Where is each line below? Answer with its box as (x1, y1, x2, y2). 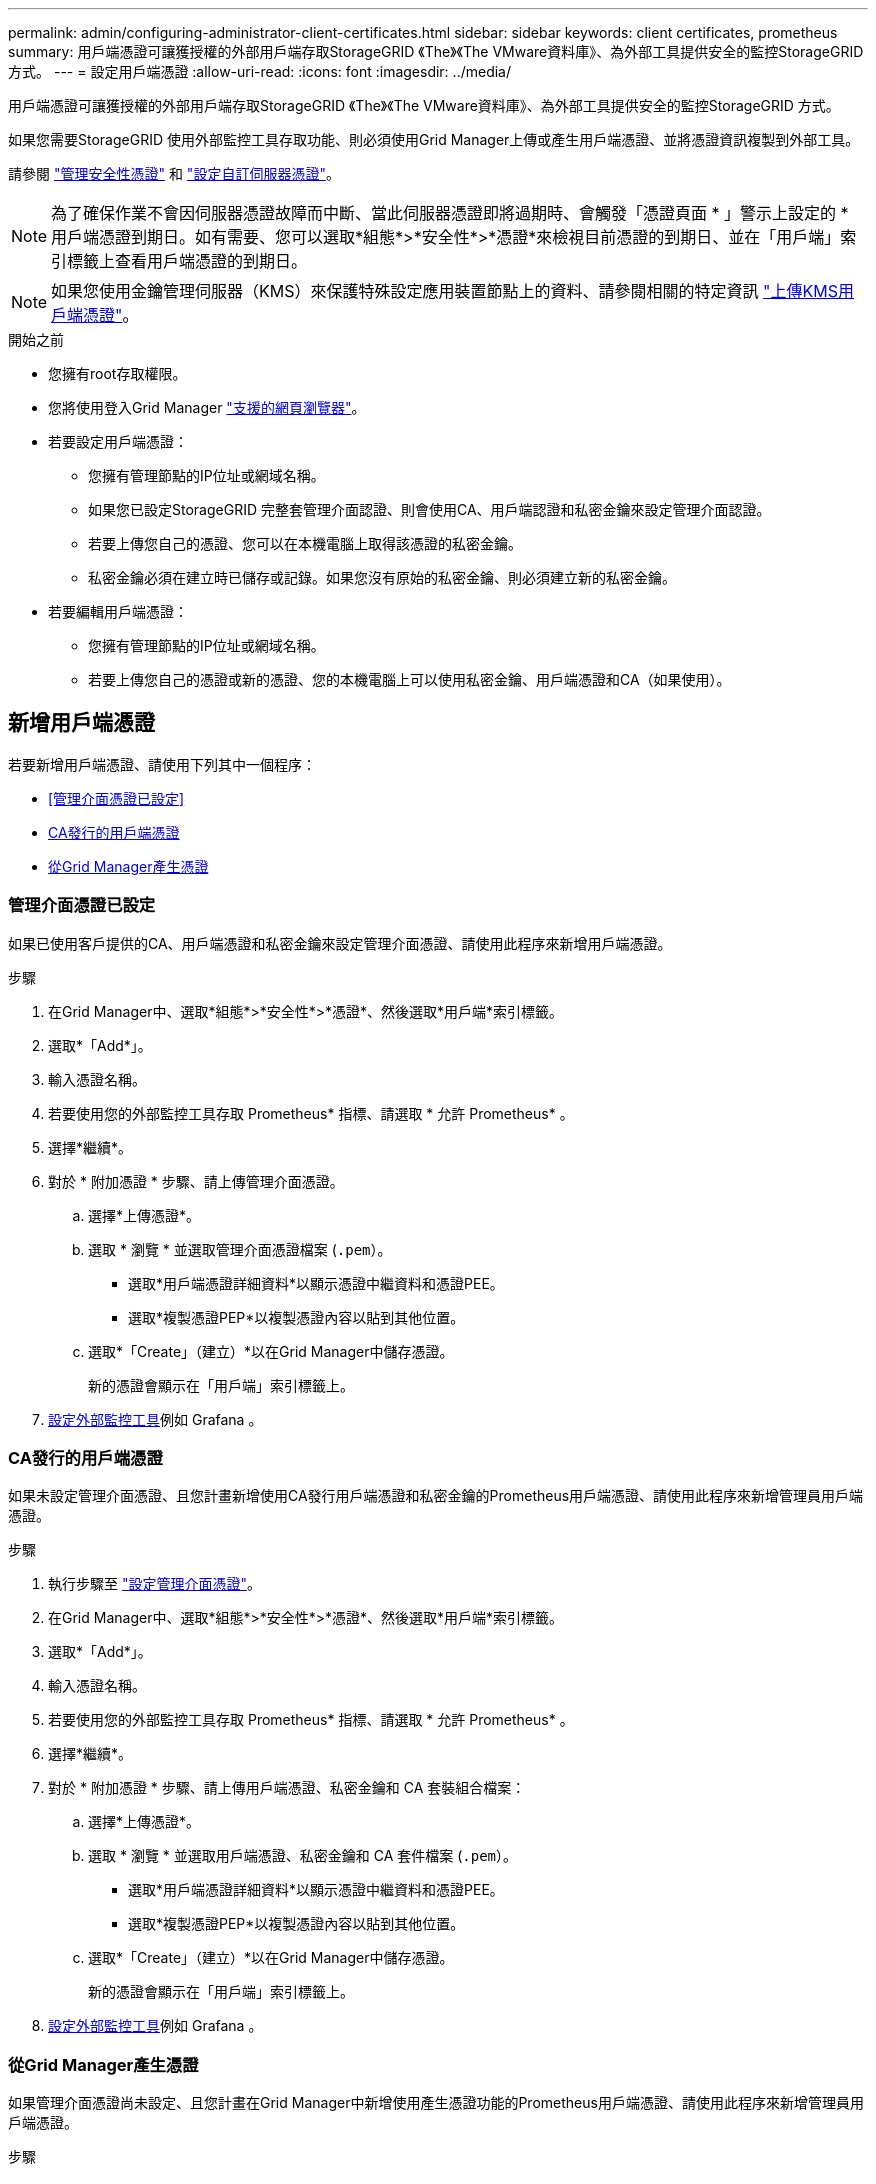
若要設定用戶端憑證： (48, 433, 188, 450)
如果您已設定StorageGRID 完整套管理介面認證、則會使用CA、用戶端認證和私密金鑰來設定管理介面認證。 (88, 501, 771, 518)
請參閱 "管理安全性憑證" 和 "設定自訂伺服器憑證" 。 (8, 165, 340, 182)
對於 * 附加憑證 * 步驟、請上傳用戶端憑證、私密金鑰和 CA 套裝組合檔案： (48, 1779, 526, 1797)
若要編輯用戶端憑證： (48, 603, 188, 620)
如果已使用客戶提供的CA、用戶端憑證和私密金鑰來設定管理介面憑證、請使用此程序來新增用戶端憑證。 (8, 934, 672, 952)
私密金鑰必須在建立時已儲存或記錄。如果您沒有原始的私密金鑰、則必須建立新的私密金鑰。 (88, 569, 676, 586)
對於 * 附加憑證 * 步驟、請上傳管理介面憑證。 (48, 1172, 344, 1190)
